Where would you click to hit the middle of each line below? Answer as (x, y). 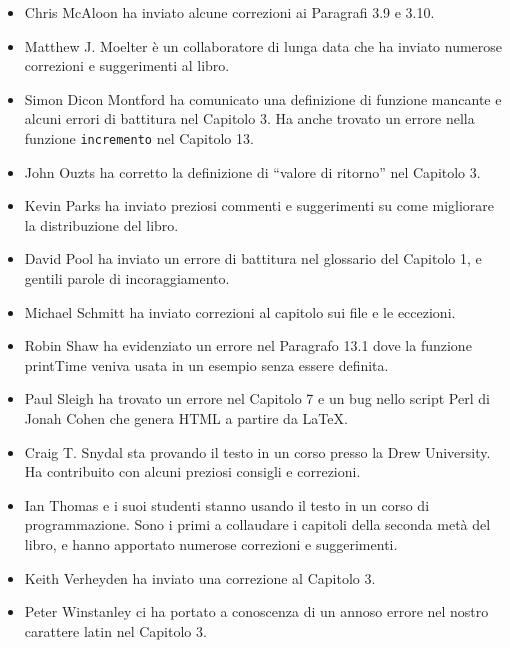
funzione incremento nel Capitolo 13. (139, 137)
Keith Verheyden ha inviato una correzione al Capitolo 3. (200, 577)
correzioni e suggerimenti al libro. (127, 65)
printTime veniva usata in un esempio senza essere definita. (206, 364)
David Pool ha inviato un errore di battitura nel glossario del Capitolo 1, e (253, 258)
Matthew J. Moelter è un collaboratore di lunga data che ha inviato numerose (263, 45)
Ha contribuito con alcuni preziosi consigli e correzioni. (192, 471)
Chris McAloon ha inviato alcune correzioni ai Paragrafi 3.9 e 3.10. (229, 12)
